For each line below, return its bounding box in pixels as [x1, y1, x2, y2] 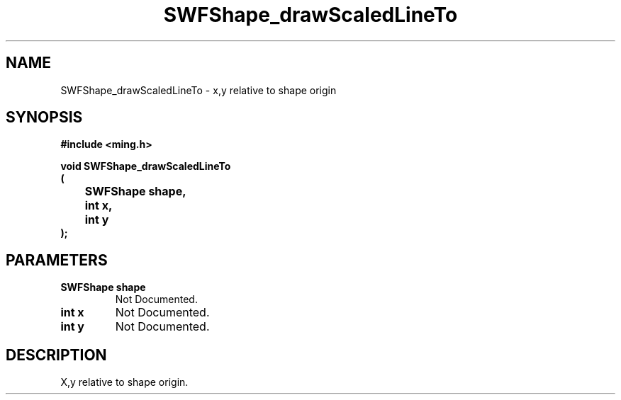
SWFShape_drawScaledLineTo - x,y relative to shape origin [60, 84, 337, 96]
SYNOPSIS [6, 108, 83, 127]
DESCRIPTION [6, 345, 107, 364]
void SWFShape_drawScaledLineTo [60, 160, 231, 173]
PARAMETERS [6, 251, 108, 269]
